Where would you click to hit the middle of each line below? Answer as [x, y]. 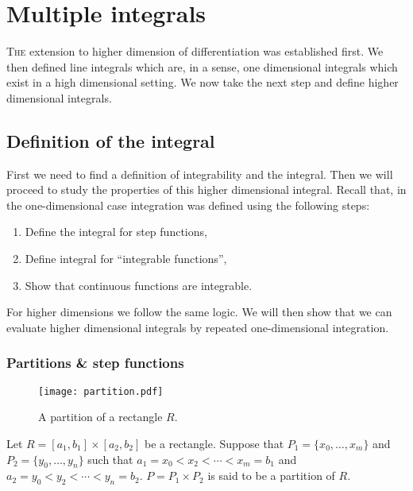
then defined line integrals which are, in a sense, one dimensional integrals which [202, 66]
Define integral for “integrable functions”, [126, 259]
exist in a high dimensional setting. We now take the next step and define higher [203, 82]
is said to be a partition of [271, 476]
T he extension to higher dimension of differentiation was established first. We [195, 51]
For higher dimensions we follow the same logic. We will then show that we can [199, 312]
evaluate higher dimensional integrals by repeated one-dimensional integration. [198, 327]
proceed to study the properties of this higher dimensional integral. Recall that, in [206, 189]
